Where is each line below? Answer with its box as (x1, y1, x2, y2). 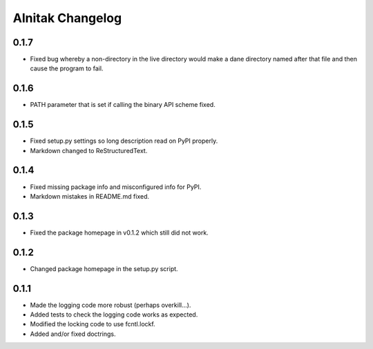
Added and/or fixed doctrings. (30, 330, 117, 338)
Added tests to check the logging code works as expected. (30, 310, 198, 319)
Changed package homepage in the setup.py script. (30, 264, 179, 272)
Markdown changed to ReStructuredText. (30, 146, 148, 154)
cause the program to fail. (30, 64, 104, 72)
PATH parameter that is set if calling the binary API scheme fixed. (30, 101, 216, 109)
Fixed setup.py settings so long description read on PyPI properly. (30, 137, 218, 145)
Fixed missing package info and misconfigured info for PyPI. (30, 183, 202, 191)
